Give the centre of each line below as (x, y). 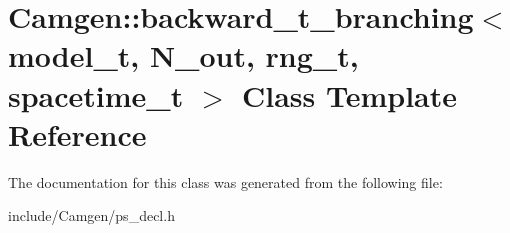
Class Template (349, 94)
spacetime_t (96, 94)
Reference (77, 133)
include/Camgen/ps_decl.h (91, 215)
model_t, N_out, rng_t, (183, 55)
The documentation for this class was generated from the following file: (225, 181)
